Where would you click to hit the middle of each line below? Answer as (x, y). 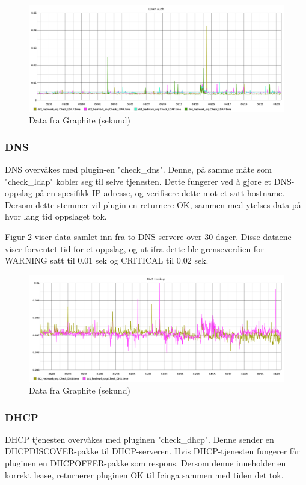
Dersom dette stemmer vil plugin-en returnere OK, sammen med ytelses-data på (153, 204)
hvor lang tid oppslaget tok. (56, 216)
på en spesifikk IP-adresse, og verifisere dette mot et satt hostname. (160, 193)
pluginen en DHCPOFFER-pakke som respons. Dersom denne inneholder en (145, 463)
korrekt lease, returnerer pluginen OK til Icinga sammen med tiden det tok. (144, 474)
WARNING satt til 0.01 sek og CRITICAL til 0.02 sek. (107, 260)
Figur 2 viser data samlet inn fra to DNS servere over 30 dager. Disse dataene (148, 236)
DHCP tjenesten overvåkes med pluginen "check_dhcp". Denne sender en (139, 439)
